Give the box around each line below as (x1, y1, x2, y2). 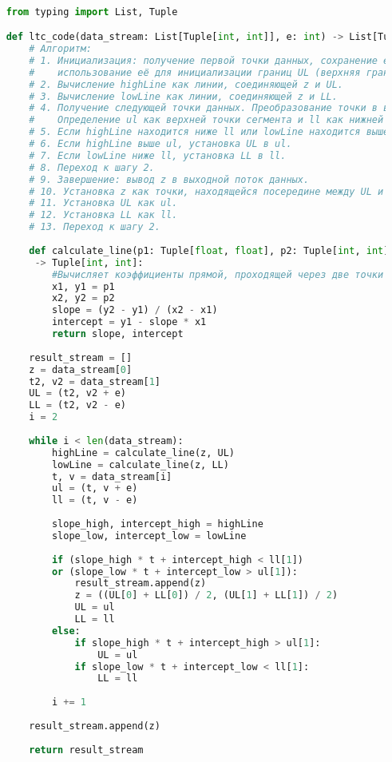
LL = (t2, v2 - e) (29, 399, 127, 411)
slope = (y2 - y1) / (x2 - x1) (51, 304, 218, 316)
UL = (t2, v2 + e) (29, 387, 127, 399)
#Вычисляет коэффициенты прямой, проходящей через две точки (51, 268, 384, 280)
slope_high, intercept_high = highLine (51, 518, 263, 530)
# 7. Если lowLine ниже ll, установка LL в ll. (29, 149, 287, 161)
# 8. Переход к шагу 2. (29, 161, 155, 173)
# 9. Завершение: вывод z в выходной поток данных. (29, 173, 310, 185)
